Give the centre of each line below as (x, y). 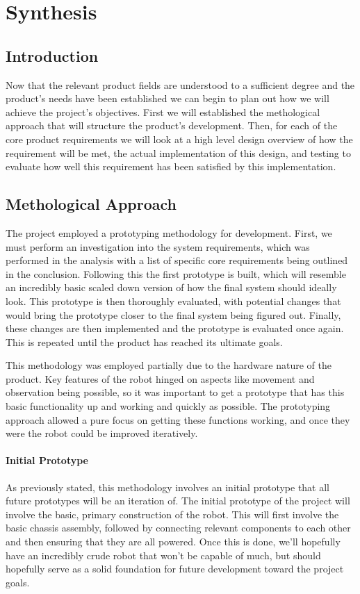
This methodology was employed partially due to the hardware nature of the (169, 365)
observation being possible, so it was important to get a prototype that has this (175, 392)
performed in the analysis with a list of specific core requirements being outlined (177, 260)
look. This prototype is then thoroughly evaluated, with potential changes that (173, 300)
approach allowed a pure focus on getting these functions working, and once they (178, 419)
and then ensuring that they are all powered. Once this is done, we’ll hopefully (173, 542)
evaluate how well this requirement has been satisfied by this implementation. (171, 166)
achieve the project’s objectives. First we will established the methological (163, 112)
